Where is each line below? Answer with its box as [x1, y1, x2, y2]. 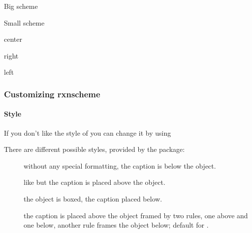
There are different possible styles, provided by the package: [4, 144, 185, 154]
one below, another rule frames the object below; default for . [24, 220, 209, 230]
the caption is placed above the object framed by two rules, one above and [24, 210, 248, 220]
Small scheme [4, 17, 45, 28]
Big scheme [4, 1, 38, 11]
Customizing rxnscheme [4, 87, 100, 100]
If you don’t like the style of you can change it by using [4, 127, 171, 138]
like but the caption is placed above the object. [24, 177, 165, 187]
